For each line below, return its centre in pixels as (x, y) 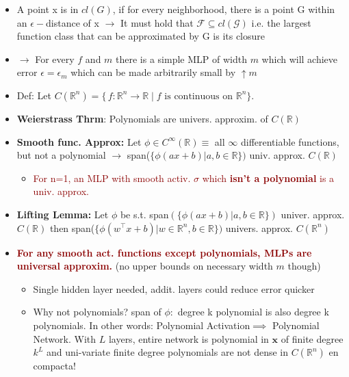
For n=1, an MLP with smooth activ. (112, 178)
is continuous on (199, 96)
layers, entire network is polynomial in (189, 338)
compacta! (54, 366)
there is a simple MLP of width (181, 58)
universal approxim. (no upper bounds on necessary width (145, 266)
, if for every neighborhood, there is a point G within (224, 9)
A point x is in (48, 9)
